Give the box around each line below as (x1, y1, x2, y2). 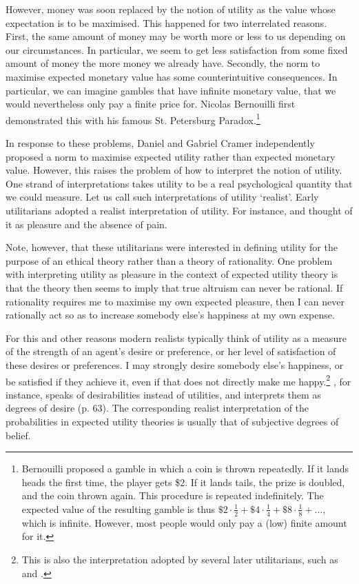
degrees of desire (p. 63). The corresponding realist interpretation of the (6, 401, 309, 415)
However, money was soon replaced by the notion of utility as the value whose (6, 2, 336, 16)
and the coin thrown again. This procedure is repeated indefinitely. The (21, 488, 324, 503)
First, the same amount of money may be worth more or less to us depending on (6, 29, 346, 43)
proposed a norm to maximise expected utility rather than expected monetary (6, 149, 336, 163)
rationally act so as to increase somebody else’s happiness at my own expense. (6, 308, 335, 322)
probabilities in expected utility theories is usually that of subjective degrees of (6, 414, 339, 428)
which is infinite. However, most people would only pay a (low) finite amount (21, 515, 347, 530)
